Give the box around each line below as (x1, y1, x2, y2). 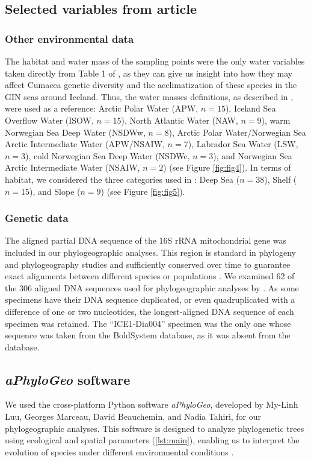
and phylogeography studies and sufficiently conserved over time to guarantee (5, 258, 291, 270)
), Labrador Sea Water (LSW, (188, 138, 298, 150)
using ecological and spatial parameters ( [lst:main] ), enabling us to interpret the (5, 434, 300, 446)
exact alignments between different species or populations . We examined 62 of (5, 270, 295, 282)
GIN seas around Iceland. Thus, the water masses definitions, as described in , (5, 90, 294, 103)
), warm (261, 113, 291, 126)
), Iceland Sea (225, 102, 276, 115)
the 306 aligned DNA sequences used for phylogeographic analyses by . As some (5, 281, 299, 294)
